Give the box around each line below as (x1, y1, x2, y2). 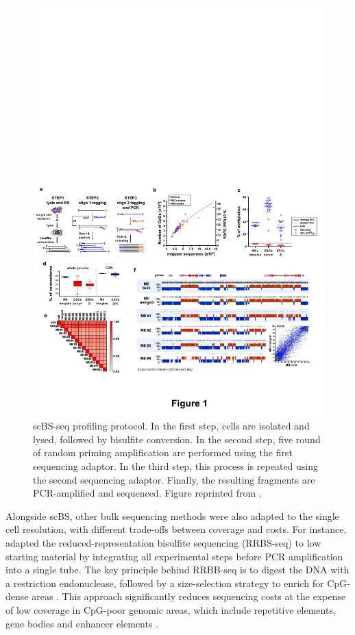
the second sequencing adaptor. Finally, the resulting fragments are (33, 472, 315, 486)
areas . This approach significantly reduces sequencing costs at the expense (32, 589, 346, 603)
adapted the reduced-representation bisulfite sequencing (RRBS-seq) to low (5, 536, 321, 550)
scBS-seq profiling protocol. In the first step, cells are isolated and (33, 419, 310, 433)
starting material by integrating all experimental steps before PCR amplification (5, 549, 343, 563)
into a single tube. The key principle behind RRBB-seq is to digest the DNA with (5, 562, 350, 577)
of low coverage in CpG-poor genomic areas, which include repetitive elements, (5, 603, 336, 617)
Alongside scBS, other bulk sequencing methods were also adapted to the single (5, 508, 339, 523)
